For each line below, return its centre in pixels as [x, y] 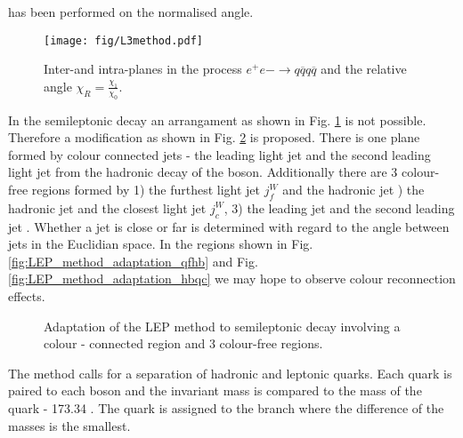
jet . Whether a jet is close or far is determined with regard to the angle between [229, 226]
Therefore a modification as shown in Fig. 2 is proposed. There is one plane [214, 137]
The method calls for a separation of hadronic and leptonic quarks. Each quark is [230, 373]
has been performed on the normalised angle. [131, 12]
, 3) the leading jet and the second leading [339, 207]
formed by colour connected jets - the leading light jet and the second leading [219, 154]
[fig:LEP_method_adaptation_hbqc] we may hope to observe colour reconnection [232, 279]
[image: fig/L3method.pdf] [123, 40]
